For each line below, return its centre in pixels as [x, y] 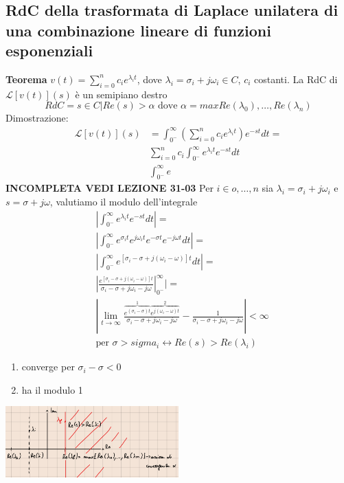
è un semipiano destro [121, 94]
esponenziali [49, 50]
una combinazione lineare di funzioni [138, 30]
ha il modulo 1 [52, 389]
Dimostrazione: [37, 118]
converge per [48, 367]
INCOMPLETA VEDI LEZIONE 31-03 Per [110, 188]
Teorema [26, 79]
